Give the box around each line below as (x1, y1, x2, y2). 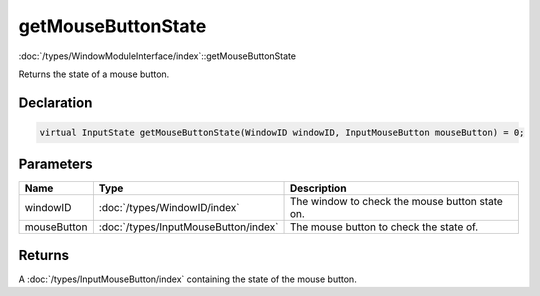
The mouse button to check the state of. (289, 220, 479, 234)
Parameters (18, 156, 93, 173)
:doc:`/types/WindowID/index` (98, 201, 240, 215)
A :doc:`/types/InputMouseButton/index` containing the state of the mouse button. (18, 273, 357, 285)
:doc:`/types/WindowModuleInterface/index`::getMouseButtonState (18, 50, 297, 62)
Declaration (18, 94, 93, 111)
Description (289, 181, 347, 195)
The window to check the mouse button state (289, 195, 504, 209)
